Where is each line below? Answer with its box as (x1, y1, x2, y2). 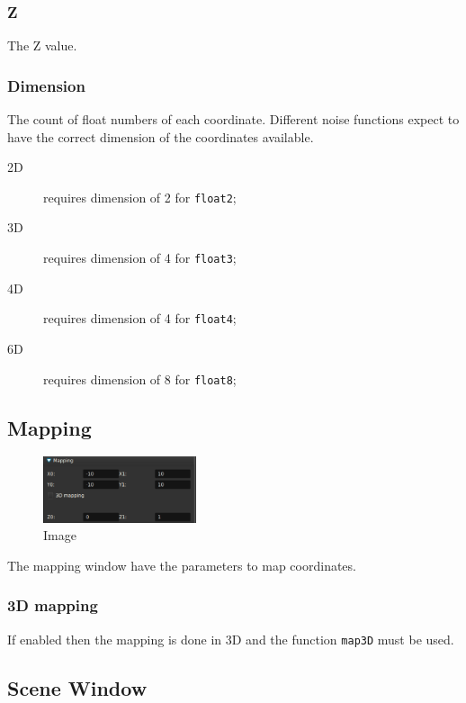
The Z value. (7, 36, 77, 55)
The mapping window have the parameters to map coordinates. (7, 555, 356, 574)
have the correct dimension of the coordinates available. (7, 127, 314, 146)
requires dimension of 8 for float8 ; (43, 369, 237, 388)
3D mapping (7, 594, 98, 617)
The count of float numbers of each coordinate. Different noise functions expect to (7, 110, 460, 129)
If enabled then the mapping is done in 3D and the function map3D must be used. (7, 629, 454, 648)
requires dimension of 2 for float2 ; (43, 187, 237, 206)
